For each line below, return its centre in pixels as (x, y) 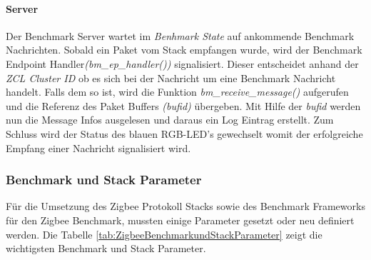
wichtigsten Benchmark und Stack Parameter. (106, 248)
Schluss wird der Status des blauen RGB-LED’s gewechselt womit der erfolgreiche (184, 133)
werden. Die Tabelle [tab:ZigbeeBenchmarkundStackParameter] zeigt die (164, 234)
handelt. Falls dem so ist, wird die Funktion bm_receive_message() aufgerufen (177, 92)
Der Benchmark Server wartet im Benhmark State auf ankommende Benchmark (180, 35)
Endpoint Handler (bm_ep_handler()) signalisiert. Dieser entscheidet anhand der (182, 63)
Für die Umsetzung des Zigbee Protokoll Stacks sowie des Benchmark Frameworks (185, 206)
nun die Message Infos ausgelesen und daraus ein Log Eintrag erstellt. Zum (170, 120)
